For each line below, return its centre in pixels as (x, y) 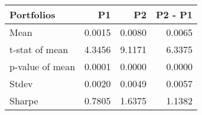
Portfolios (32, 14)
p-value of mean (43, 66)
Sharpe (24, 101)
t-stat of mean (39, 49)
